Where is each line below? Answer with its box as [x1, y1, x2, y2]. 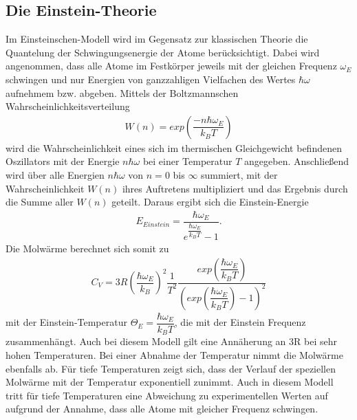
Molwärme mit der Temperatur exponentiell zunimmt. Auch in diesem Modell [6, 375, 334, 389]
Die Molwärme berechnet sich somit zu [6, 241, 169, 255]
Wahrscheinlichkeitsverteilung [6, 99, 130, 113]
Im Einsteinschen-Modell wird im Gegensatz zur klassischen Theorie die [6, 32, 308, 46]
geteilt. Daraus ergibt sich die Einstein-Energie [111, 195, 309, 209]
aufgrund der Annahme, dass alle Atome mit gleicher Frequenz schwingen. [6, 401, 318, 416]
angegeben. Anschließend [244, 154, 349, 168]
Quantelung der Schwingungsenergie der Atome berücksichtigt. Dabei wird [6, 45, 320, 59]
